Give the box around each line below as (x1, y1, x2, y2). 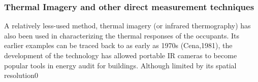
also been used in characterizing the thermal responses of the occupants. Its (4, 30, 240, 40)
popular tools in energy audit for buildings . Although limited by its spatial (4, 60, 237, 70)
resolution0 (4, 70, 39, 80)
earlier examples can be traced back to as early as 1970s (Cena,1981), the (4, 40, 233, 51)
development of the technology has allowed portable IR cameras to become (4, 50, 237, 60)
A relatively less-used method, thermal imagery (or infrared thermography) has (4, 20, 251, 31)
